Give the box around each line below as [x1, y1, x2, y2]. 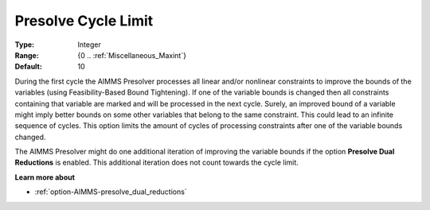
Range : [14, 50, 39, 60]
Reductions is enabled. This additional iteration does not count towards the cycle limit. [14, 157, 299, 167]
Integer [77, 40, 101, 49]
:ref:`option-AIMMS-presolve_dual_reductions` [34, 187, 187, 196]
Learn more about [14, 172, 76, 182]
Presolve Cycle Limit [14, 12, 154, 29]
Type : [14, 40, 35, 49]
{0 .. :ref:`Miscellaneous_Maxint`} [77, 50, 187, 60]
